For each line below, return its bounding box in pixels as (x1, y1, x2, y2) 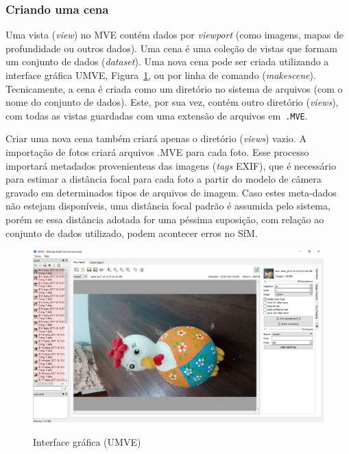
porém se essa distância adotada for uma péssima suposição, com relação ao (5, 212, 324, 226)
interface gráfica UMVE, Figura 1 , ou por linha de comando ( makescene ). (5, 68, 316, 82)
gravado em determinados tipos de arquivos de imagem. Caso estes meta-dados (5, 185, 337, 199)
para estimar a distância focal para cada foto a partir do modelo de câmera (5, 172, 322, 186)
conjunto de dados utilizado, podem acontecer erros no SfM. (5, 225, 258, 240)
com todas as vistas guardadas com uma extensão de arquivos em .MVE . (5, 108, 308, 122)
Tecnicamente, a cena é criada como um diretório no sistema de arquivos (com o (5, 81, 343, 95)
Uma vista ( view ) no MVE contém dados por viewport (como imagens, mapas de (5, 27, 344, 42)
